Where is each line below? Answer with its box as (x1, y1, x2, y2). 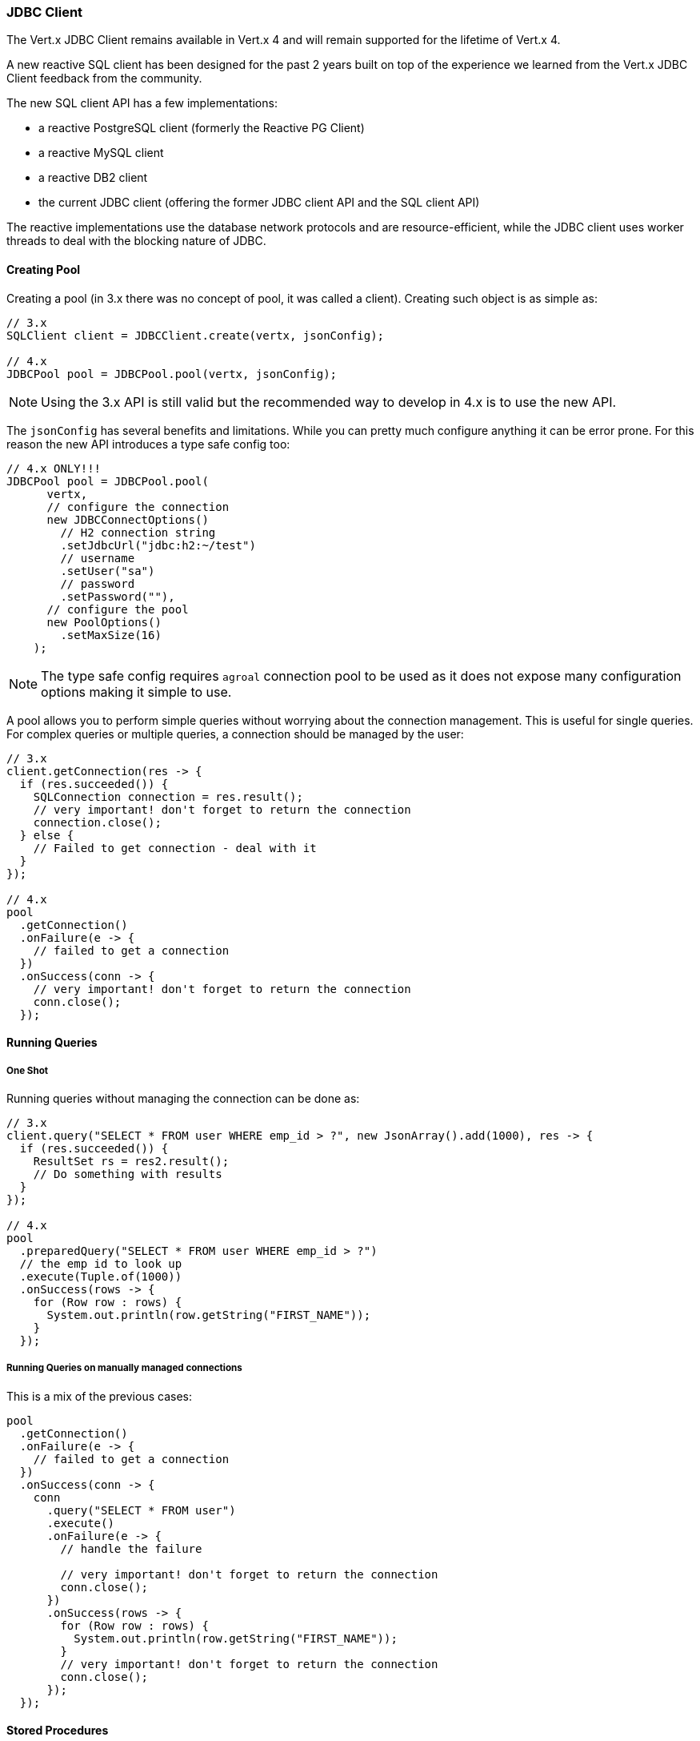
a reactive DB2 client (38, 171, 148, 185)
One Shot (6, 1064, 49, 1076)
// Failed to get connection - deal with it (33, 841, 317, 854)
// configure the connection (46, 500, 230, 513)
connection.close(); (33, 815, 162, 829)
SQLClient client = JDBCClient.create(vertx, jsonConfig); (6, 328, 385, 342)
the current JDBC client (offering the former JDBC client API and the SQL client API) (38, 195, 480, 210)
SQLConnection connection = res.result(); (33, 790, 303, 803)
